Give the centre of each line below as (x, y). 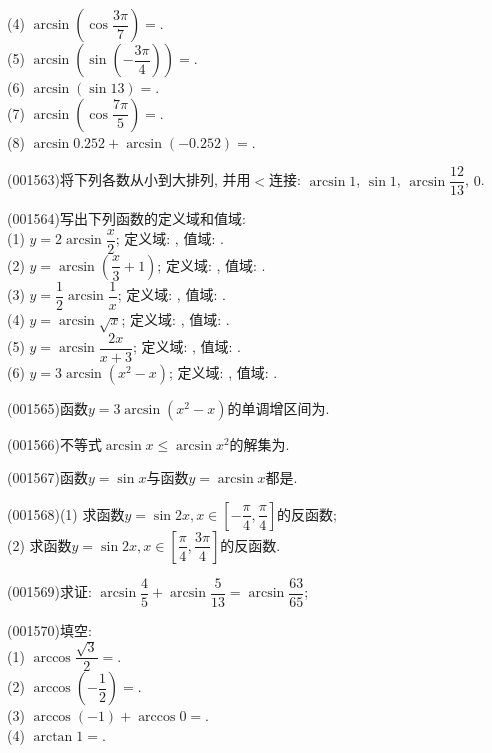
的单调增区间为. (278, 407)
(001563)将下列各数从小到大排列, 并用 (129, 179)
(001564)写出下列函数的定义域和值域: (126, 218)
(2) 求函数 (39, 544)
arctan (53, 737)
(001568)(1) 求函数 (66, 513)
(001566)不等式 (54, 443)
